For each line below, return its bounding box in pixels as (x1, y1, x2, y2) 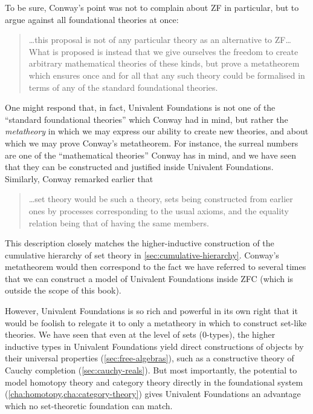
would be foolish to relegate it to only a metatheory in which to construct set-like (5, 316, 307, 329)
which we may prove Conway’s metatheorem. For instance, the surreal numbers (5, 136, 298, 149)
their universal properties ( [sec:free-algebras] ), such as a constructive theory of (5, 352, 294, 364)
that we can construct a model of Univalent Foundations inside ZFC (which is (5, 272, 294, 284)
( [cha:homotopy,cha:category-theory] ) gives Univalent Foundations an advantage (5, 387, 301, 400)
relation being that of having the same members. (28, 216, 209, 229)
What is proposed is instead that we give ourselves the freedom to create (28, 45, 298, 57)
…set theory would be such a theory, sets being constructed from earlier (28, 192, 293, 205)
